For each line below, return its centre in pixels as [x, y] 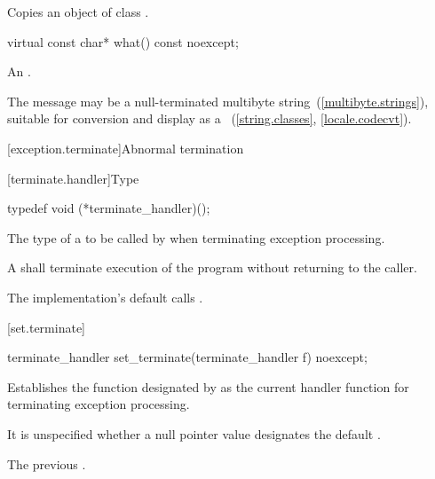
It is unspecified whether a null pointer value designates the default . [194, 433]
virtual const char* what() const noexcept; [123, 41]
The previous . [47, 463]
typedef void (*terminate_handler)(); [109, 208]
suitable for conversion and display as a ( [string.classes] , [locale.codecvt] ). [210, 118]
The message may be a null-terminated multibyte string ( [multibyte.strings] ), [218, 101]
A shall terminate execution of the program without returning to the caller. [212, 267]
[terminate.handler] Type [73, 178]
